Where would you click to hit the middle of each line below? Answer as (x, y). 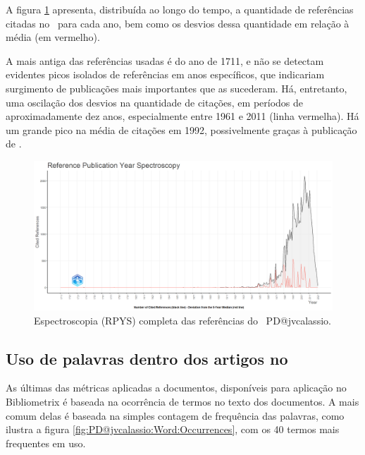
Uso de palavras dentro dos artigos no (147, 358)
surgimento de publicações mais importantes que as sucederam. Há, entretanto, (177, 88)
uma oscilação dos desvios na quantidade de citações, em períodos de (155, 102)
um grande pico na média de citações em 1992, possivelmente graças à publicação (181, 129)
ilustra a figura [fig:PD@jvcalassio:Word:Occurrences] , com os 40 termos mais (173, 429)
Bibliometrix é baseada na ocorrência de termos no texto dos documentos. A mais (182, 401)
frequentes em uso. (46, 443)
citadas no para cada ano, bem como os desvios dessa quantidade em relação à (178, 23)
